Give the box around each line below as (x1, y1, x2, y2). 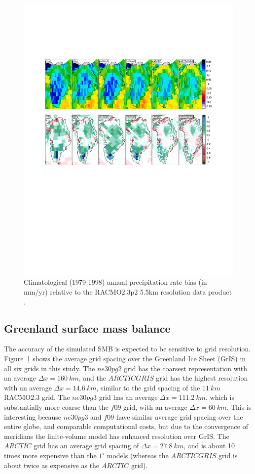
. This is (226, 402, 252, 412)
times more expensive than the (4, 450, 97, 460)
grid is (219, 450, 238, 460)
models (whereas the (107, 450, 169, 460)
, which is (206, 392, 235, 402)
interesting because (4, 411, 62, 422)
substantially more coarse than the (4, 402, 109, 412)
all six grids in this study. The (4, 363, 95, 373)
